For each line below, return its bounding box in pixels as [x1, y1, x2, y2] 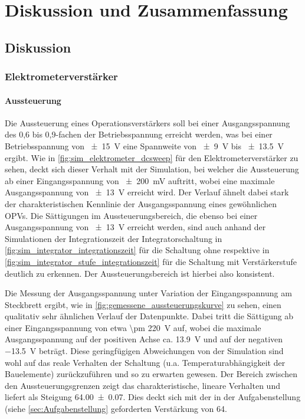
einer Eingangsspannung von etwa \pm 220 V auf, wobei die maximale [5, 321, 261, 333]
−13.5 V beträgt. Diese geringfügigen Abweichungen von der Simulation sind [5, 345, 284, 357]
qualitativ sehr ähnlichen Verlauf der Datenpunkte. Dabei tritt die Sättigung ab [5, 310, 294, 322]
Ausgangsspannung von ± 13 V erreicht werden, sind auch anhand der [5, 221, 266, 233]
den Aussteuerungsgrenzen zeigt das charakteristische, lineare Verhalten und [5, 379, 280, 391]
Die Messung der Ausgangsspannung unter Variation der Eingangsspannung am [5, 287, 292, 299]
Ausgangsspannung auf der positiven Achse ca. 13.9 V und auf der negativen [5, 333, 283, 345]
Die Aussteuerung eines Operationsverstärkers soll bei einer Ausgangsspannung [5, 116, 290, 129]
